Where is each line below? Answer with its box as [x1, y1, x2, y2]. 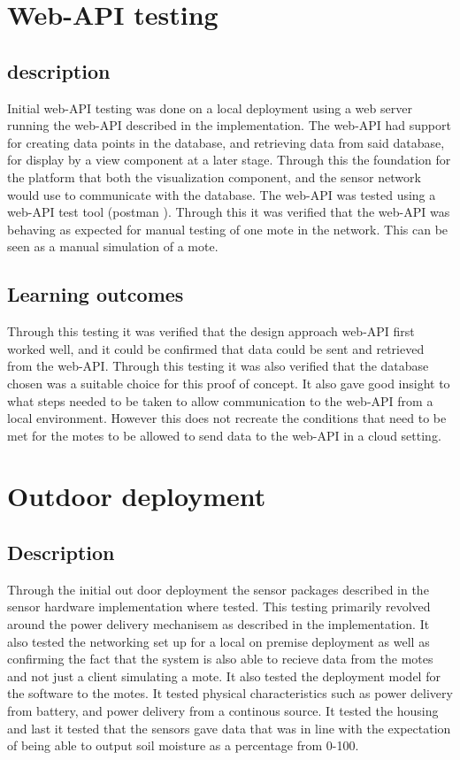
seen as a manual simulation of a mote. [7, 237, 218, 256]
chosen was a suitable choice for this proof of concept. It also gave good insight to [7, 373, 450, 392]
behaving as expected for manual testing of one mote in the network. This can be [7, 219, 448, 238]
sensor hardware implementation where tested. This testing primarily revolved [7, 597, 431, 616]
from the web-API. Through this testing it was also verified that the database [7, 357, 429, 375]
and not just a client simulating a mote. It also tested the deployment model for [7, 666, 441, 685]
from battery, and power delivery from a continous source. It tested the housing [7, 702, 439, 720]
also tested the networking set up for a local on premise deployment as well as [7, 632, 430, 650]
